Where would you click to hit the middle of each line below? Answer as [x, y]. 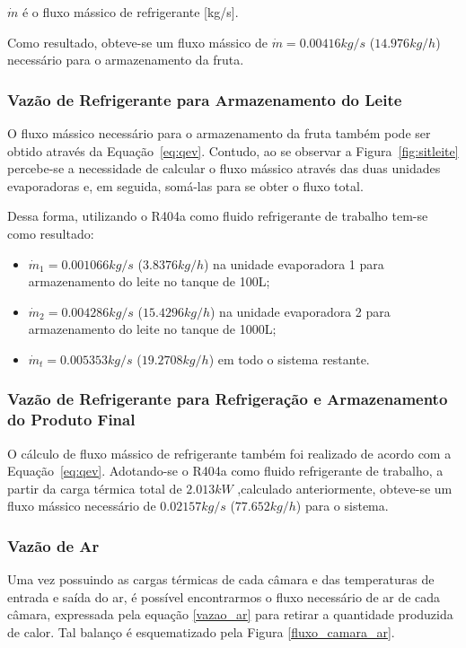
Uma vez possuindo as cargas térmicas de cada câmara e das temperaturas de [221, 579]
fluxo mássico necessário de [82, 506]
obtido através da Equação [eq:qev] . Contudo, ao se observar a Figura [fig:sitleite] [233, 150]
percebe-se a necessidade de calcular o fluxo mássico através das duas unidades [224, 168]
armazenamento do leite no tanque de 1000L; [152, 329]
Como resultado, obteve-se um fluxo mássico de [138, 42]
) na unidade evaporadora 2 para [300, 311]
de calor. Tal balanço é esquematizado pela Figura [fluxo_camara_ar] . [201, 632]
